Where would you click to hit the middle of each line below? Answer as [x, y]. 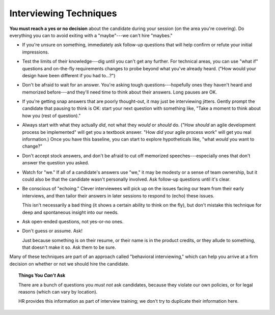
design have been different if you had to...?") [69, 75]
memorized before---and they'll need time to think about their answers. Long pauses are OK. [120, 92]
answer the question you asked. [56, 163]
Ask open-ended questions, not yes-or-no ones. [73, 221]
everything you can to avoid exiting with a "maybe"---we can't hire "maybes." [91, 35]
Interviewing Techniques [63, 13]
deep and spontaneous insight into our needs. [71, 212]
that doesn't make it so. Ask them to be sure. [69, 247]
